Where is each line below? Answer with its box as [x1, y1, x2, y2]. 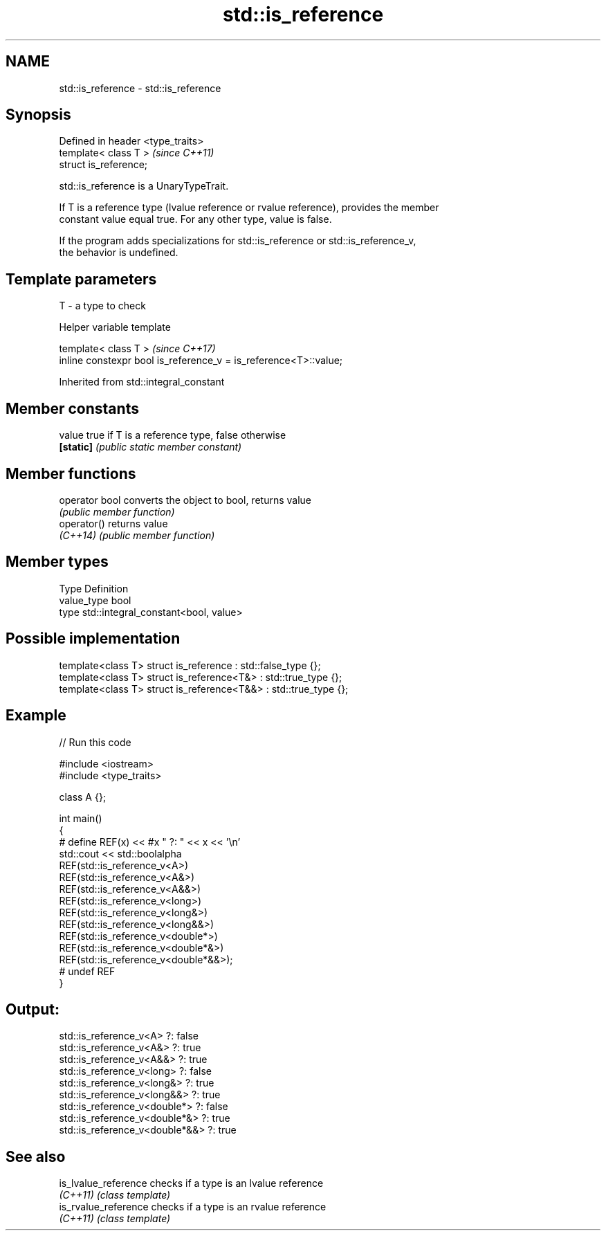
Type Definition [59, 582, 129, 594]
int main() [59, 812, 102, 824]
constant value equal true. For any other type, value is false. [59, 213, 332, 226]
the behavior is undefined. [59, 246, 178, 259]
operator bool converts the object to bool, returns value [59, 493, 311, 506]
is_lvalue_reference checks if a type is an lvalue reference [59, 1177, 324, 1190]
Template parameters [6, 270, 157, 288]
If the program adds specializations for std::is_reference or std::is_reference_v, [59, 235, 416, 247]
